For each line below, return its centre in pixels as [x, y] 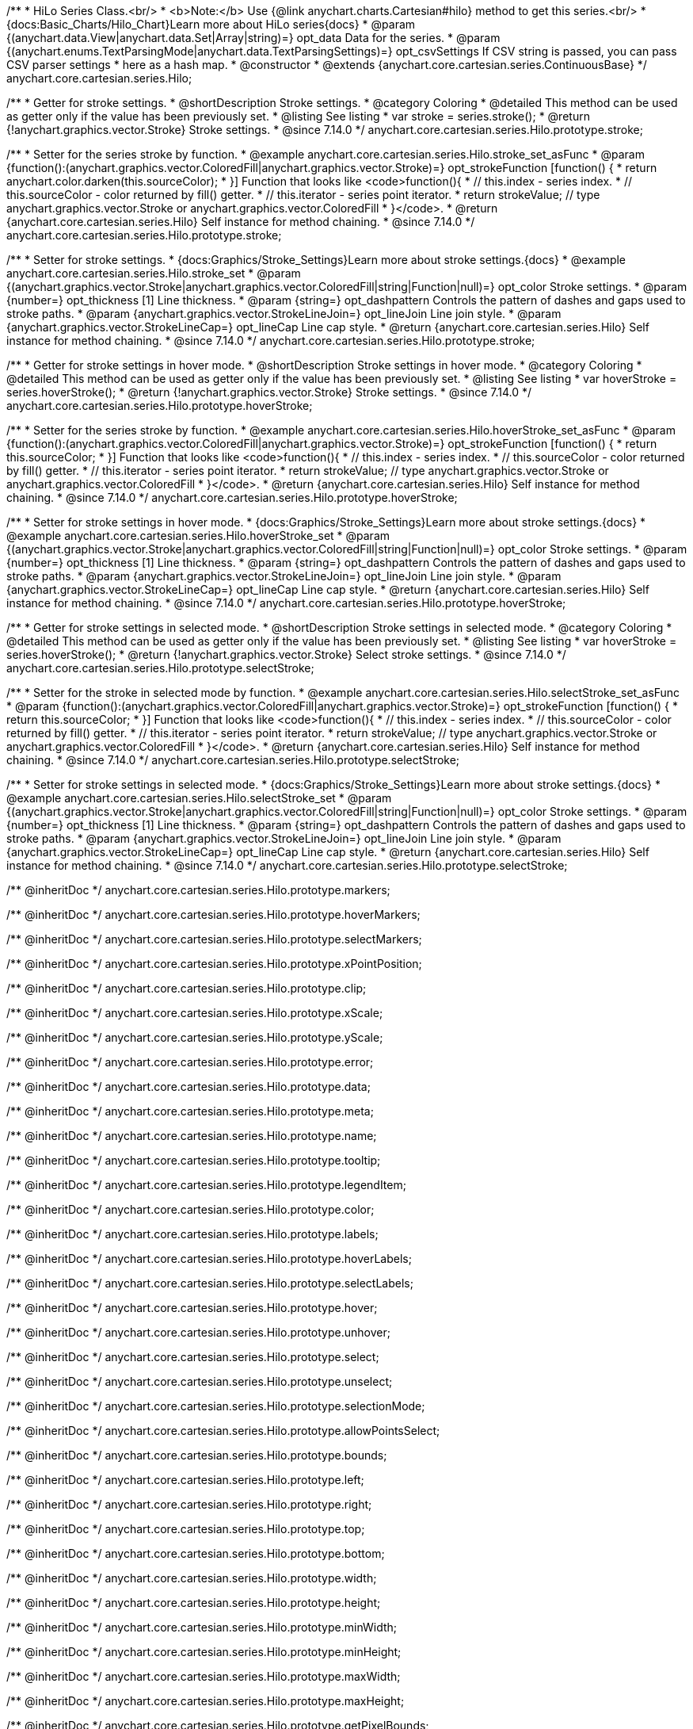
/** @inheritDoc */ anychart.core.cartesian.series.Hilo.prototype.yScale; [195, 1037]
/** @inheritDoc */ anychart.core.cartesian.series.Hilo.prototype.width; [192, 1578]
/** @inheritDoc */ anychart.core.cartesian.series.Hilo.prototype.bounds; [197, 1455]
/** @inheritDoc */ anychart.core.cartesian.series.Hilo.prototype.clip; [187, 988]
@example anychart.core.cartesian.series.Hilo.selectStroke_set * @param [199, 798]
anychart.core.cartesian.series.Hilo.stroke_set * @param [154, 273]
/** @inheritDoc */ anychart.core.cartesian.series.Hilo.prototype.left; [185, 1480]
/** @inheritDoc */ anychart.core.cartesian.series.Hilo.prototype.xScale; [195, 1013]
